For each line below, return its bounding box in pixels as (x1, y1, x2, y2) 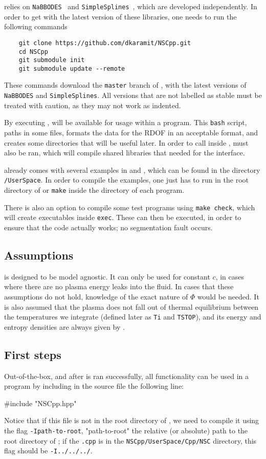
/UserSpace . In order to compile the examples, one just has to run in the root (4, 174, 249, 185)
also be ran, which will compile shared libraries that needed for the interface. (4, 147, 245, 158)
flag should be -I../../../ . (4, 445, 93, 456)
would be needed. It (197, 291, 259, 302)
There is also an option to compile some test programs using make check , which (4, 202, 255, 212)
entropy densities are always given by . (4, 321, 125, 332)
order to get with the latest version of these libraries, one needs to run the (4, 11, 237, 22)
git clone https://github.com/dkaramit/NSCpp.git (18, 39, 191, 47)
